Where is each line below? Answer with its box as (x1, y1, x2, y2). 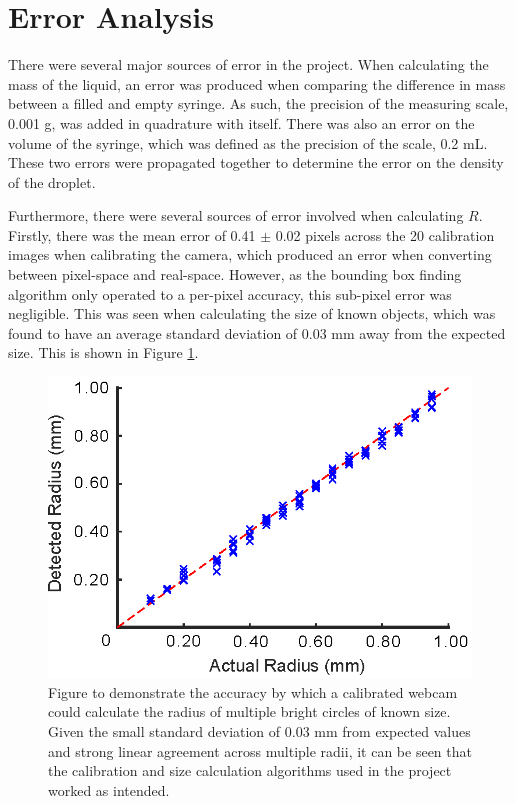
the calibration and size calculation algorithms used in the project (48, 760, 452, 781)
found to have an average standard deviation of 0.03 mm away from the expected (8, 322, 506, 343)
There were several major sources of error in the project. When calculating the (8, 54, 489, 75)
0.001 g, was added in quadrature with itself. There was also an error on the (8, 112, 475, 133)
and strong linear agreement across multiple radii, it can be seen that (48, 740, 472, 761)
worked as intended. (48, 779, 170, 800)
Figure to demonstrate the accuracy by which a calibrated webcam (48, 681, 458, 702)
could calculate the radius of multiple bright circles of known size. (48, 701, 451, 722)
